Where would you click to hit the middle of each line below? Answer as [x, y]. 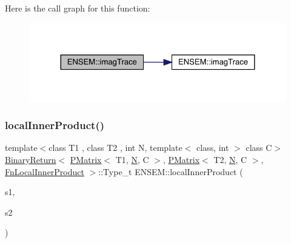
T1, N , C [132, 160]
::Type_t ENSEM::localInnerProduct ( [171, 171]
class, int [213, 148]
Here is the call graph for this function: [78, 8]
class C [259, 148]
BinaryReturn [31, 160]
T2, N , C [230, 160]
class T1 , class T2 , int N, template [115, 148]
